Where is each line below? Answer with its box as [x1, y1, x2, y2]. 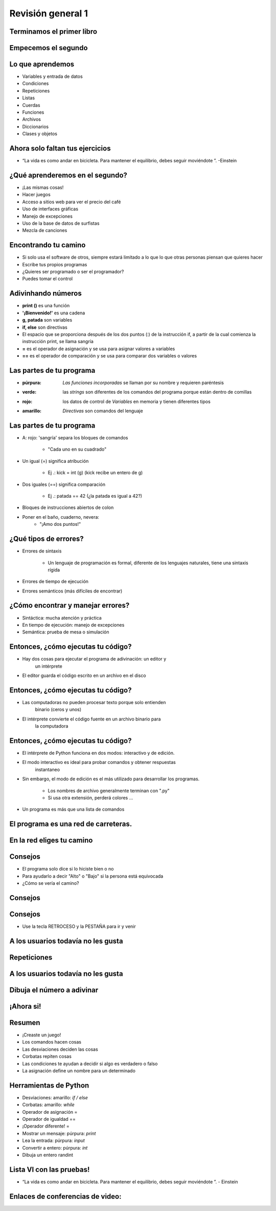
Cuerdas [22, 102, 40, 108]
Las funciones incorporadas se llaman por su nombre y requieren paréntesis [62, 379, 224, 386]
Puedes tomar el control [22, 275, 73, 282]
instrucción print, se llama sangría [22, 338, 94, 345]
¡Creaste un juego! [22, 1032, 61, 1038]
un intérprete [35, 663, 62, 669]
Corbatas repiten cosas [22, 1053, 72, 1059]
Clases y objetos [22, 131, 57, 137]
